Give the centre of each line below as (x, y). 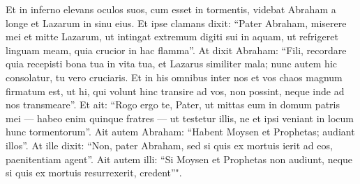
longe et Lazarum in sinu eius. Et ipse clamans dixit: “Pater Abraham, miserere (176, 23)
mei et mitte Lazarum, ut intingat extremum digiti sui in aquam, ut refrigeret (172, 36)
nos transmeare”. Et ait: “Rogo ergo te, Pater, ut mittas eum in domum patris (173, 104)
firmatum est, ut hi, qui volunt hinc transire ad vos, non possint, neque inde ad (175, 91)
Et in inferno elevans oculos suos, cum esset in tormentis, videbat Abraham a (171, 9)
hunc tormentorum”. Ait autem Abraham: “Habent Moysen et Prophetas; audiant (180, 132)
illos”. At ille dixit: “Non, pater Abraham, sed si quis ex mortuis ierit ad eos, (169, 145)
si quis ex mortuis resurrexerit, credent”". (94, 173)
